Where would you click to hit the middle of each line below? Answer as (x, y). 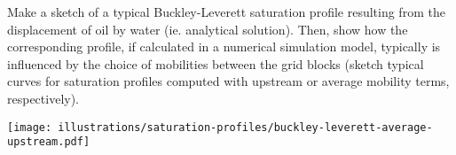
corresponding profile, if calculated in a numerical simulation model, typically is (224, 46)
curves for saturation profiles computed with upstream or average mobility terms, (228, 81)
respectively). (43, 98)
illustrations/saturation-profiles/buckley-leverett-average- (245, 127)
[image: (30, 127)
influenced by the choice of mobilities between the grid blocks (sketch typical (216, 63)
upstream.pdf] (49, 142)
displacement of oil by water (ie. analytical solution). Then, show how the (208, 29)
